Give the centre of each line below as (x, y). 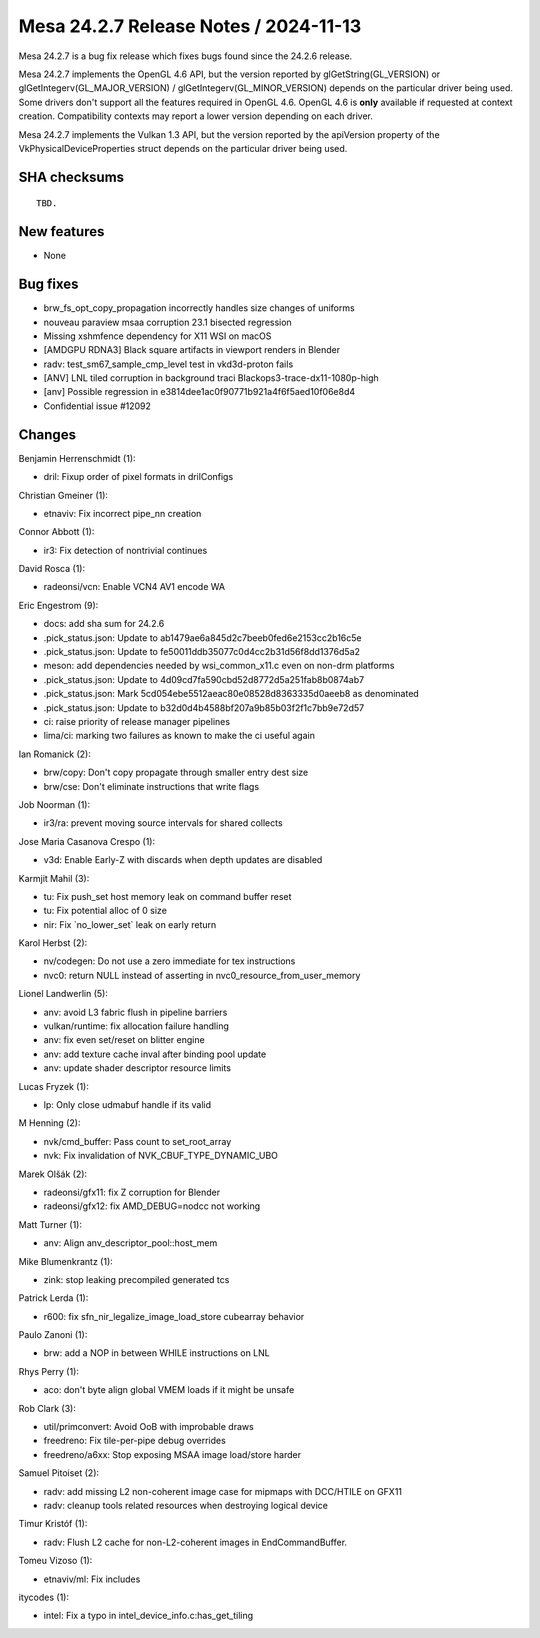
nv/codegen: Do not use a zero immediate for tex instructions (169, 961)
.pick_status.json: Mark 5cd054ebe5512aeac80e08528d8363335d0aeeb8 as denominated (231, 694)
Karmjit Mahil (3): (54, 878)
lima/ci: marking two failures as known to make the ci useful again (179, 736)
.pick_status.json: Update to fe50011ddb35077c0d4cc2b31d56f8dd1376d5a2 (201, 652)
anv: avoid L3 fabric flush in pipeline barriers (135, 1012)
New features (61, 231)
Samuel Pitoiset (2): (59, 1473)
